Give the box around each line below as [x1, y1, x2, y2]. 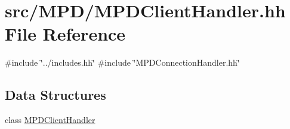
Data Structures [5, 85, 106, 104]
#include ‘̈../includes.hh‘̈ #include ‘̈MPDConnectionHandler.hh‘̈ [5, 56, 240, 69]
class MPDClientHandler [5, 113, 95, 126]
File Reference [5, 21, 126, 46]
